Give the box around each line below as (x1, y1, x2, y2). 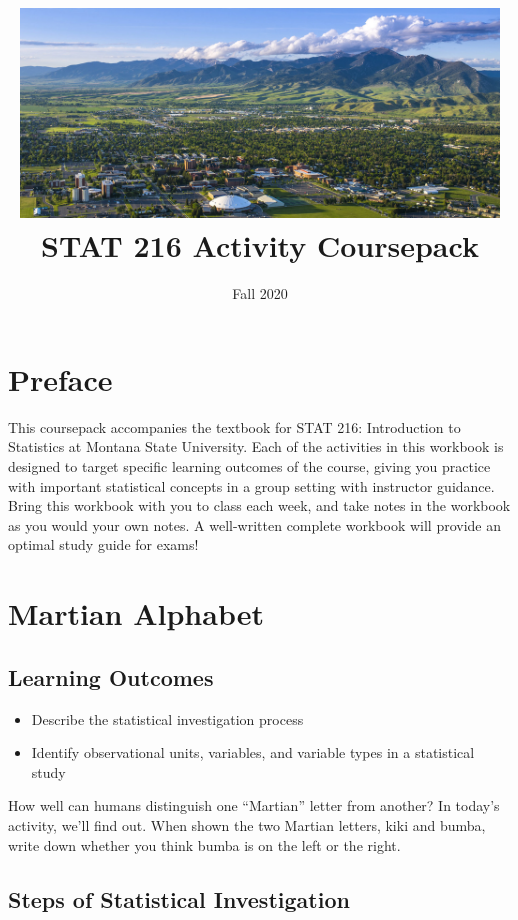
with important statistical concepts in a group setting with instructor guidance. (8, 475, 495, 496)
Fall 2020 (232, 283, 288, 304)
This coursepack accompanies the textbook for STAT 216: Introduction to (8, 416, 461, 437)
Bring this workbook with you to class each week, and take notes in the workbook (8, 495, 511, 516)
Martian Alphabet (8, 593, 264, 634)
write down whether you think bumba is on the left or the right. (8, 834, 401, 855)
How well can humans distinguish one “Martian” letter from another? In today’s (8, 795, 500, 816)
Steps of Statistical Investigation (8, 883, 350, 914)
